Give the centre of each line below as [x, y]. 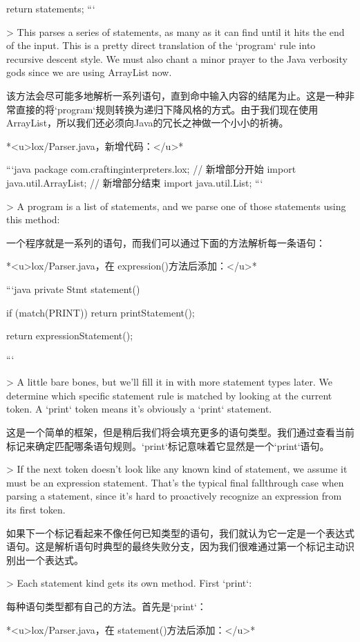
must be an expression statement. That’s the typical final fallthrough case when [175, 482]
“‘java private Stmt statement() [73, 289]
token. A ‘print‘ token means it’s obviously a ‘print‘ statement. [139, 409]
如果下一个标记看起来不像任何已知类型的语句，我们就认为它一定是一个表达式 [180, 532]
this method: [33, 219]
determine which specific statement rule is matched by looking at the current [169, 395]
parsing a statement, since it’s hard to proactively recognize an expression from [174, 496]
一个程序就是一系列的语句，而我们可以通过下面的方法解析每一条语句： [166, 242]
